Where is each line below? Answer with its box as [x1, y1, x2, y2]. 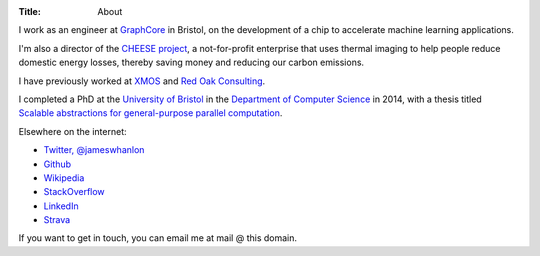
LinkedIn [43, 200, 79, 212]
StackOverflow [43, 186, 105, 198]
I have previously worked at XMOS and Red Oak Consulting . [18, 75, 266, 87]
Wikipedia [43, 171, 85, 184]
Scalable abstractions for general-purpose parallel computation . [18, 107, 283, 119]
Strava [43, 214, 71, 226]
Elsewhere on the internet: [18, 125, 127, 137]
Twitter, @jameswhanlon [43, 144, 145, 156]
